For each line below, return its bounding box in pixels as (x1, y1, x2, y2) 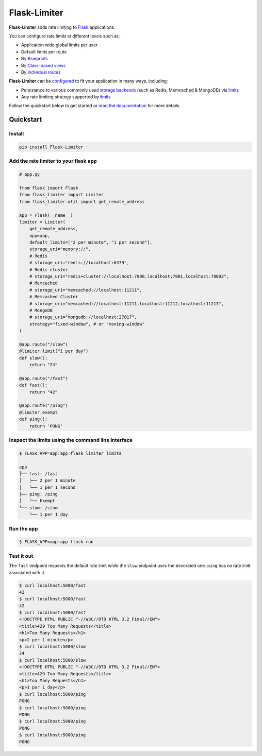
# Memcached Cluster (29, 294, 79, 300)
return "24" (29, 362, 58, 368)
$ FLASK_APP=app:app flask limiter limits (19, 450, 122, 456)
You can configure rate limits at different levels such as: (9, 33, 120, 39)
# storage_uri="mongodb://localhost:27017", (29, 314, 137, 320)
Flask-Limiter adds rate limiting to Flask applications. (9, 24, 115, 30)
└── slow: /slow (19, 505, 58, 510)
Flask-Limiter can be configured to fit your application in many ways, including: (9, 78, 168, 84)
